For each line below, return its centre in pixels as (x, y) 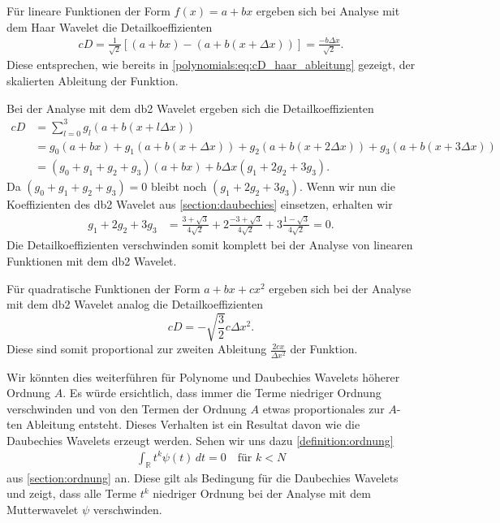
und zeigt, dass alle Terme (72, 493)
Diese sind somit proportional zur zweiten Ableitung (137, 349)
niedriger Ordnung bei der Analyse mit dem (262, 493)
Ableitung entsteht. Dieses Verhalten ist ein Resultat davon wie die (193, 424)
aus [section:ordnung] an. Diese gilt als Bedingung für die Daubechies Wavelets (203, 477)
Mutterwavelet (43, 509)
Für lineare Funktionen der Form (88, 11)
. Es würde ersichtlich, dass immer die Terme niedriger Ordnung (222, 393)
